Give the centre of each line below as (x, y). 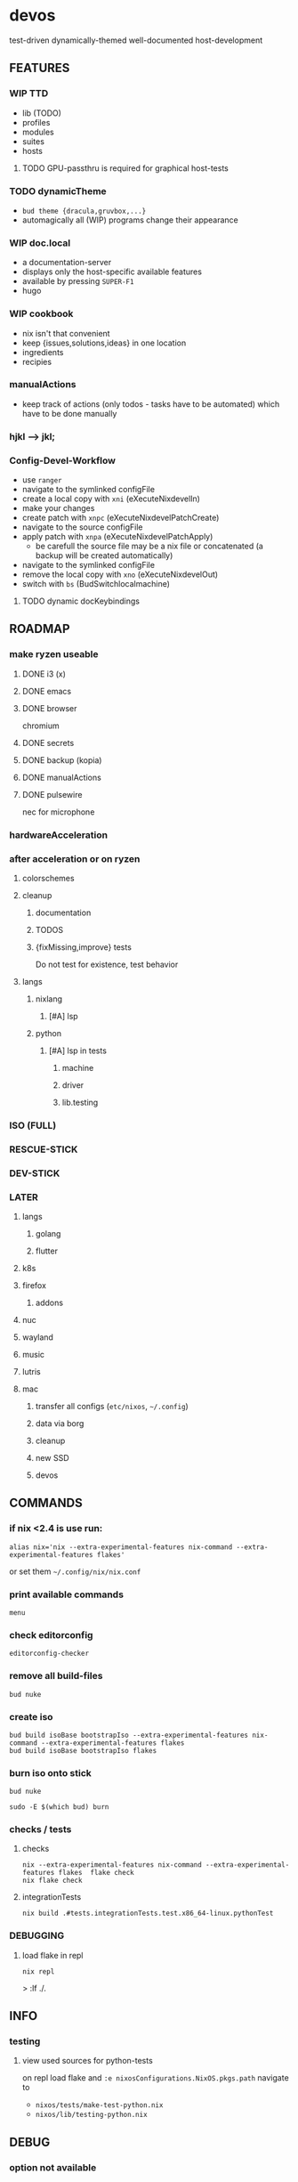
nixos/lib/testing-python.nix (92, 2115)
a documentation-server (67, 263)
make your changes (58, 508)
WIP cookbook (41, 314)
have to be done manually (69, 413)
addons (49, 1302)
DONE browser (49, 708)
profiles (36, 122)
